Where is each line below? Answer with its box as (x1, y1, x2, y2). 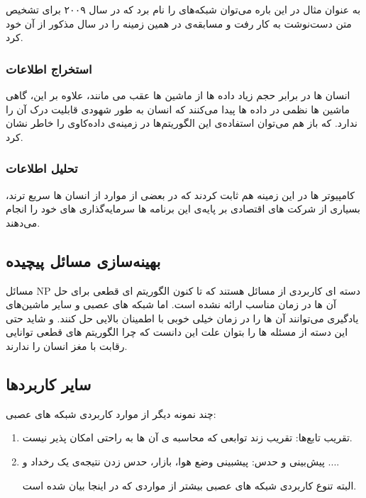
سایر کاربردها (6, 373, 91, 395)
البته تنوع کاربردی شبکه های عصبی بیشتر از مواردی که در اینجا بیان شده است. (22, 477, 357, 492)
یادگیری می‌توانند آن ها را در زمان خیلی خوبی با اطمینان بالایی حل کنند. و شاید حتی (6, 310, 359, 325)
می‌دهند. (6, 215, 40, 230)
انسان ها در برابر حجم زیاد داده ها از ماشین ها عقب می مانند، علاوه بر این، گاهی (6, 88, 350, 102)
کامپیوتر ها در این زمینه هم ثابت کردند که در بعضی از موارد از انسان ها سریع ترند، (6, 187, 355, 202)
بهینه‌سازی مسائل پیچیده (6, 249, 161, 271)
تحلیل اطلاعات (6, 159, 78, 177)
